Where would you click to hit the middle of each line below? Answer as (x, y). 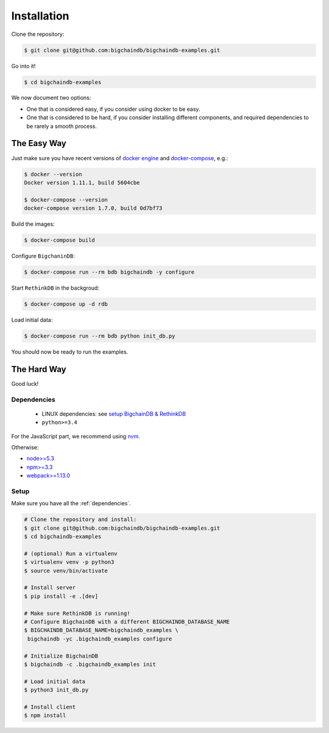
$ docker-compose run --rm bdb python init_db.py (100, 336)
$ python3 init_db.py (56, 690)
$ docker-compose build (60, 240)
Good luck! (25, 384)
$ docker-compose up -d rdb (66, 304)
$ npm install (45, 716)
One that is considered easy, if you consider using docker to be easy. (113, 109)
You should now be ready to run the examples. (70, 352)
